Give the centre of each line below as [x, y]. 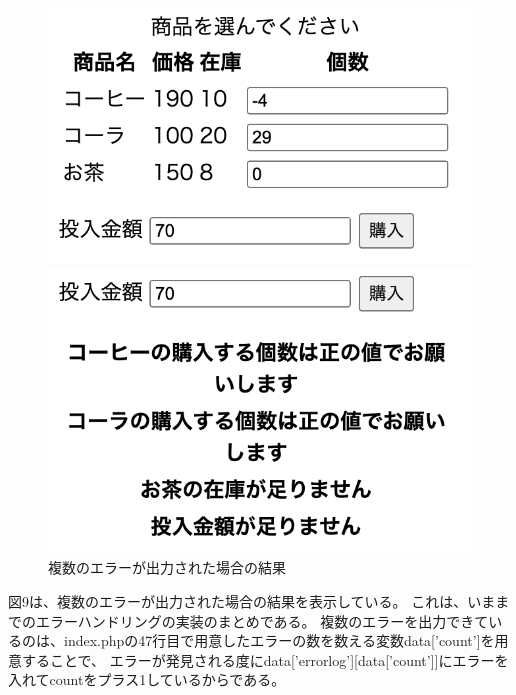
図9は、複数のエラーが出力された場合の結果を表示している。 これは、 [238, 600]
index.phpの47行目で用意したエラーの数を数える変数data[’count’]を [279, 640]
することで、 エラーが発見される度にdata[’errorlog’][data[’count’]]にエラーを [265, 659]
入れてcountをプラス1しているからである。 [147, 679]
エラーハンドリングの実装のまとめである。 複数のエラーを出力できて [262, 620]
